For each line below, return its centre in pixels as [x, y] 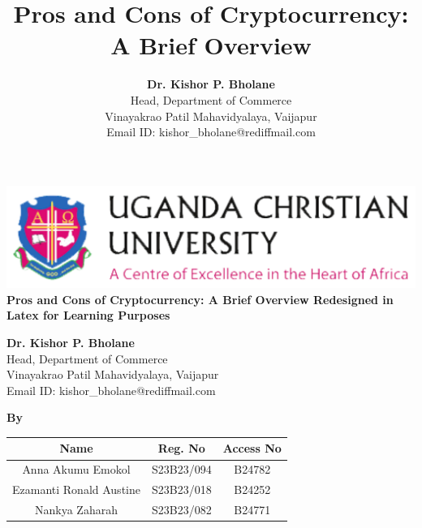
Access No [252, 448]
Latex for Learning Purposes [88, 315]
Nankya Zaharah [76, 509]
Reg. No [181, 448]
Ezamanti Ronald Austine [76, 489]
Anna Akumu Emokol [76, 469]
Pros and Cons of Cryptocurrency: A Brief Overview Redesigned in [200, 299]
